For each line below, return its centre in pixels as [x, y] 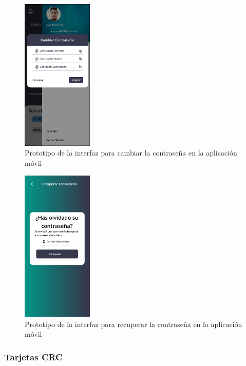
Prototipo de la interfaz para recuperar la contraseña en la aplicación [134, 324]
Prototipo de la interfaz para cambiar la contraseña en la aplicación [131, 153]
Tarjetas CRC [33, 357]
